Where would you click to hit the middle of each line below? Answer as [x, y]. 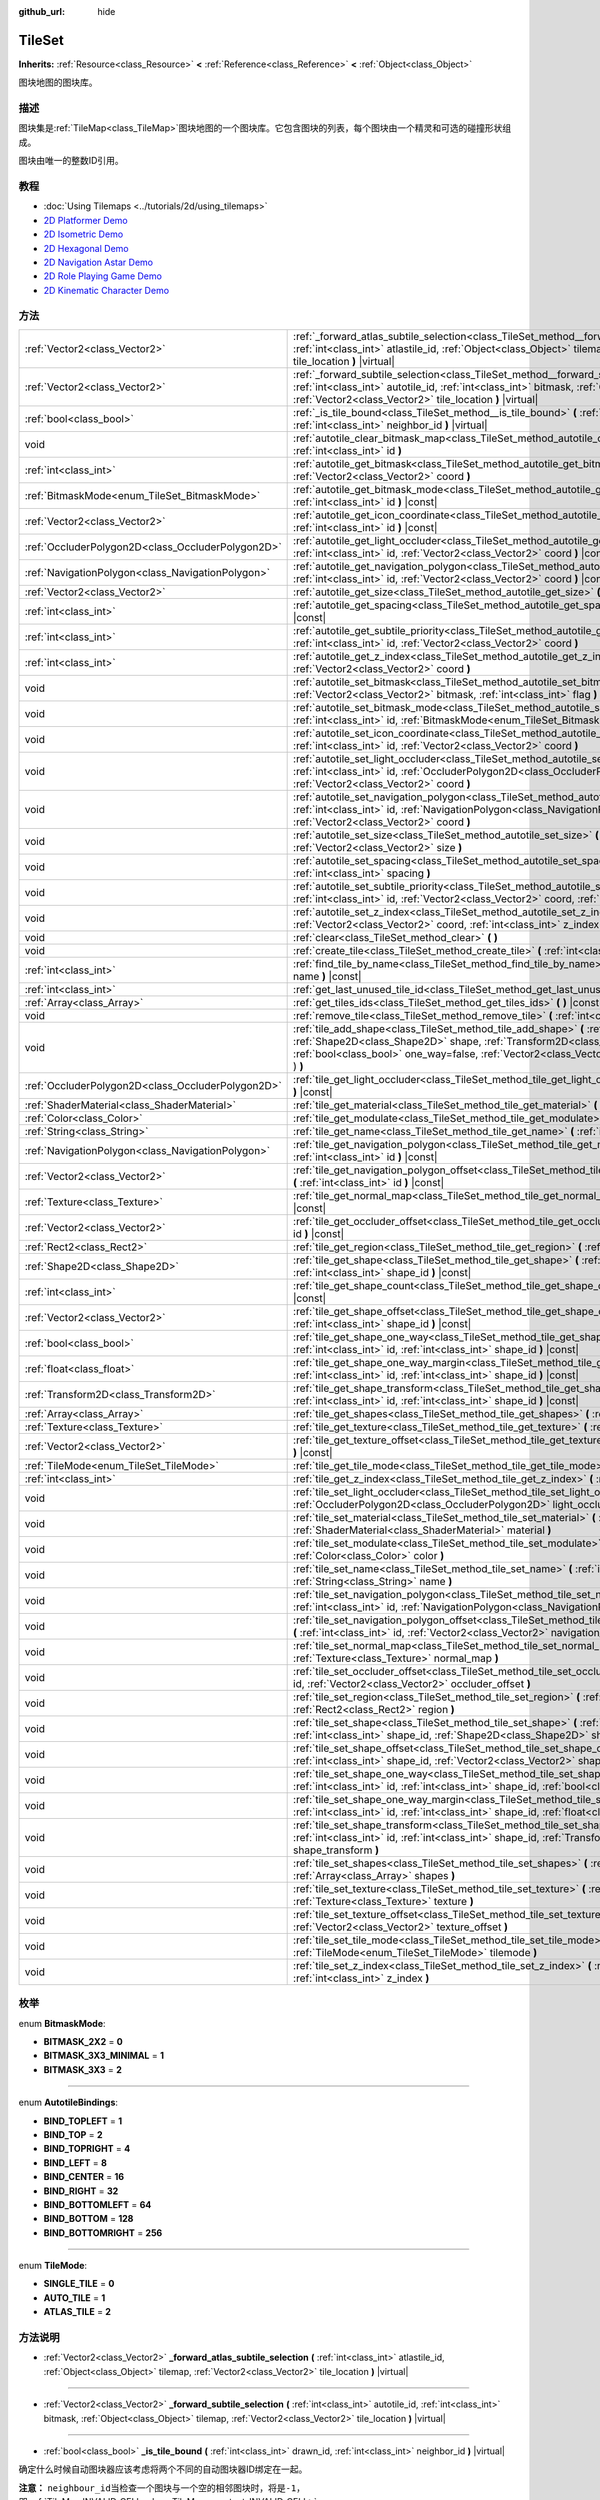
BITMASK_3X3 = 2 [82, 2069]
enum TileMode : [53, 2266]
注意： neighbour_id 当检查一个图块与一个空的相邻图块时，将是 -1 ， [161, 2487]
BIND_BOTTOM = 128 [88, 2219]
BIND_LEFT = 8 [75, 2162]
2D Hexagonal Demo [86, 248]
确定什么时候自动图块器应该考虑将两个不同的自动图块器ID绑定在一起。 [163, 2469]
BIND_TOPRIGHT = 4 [87, 2149]
